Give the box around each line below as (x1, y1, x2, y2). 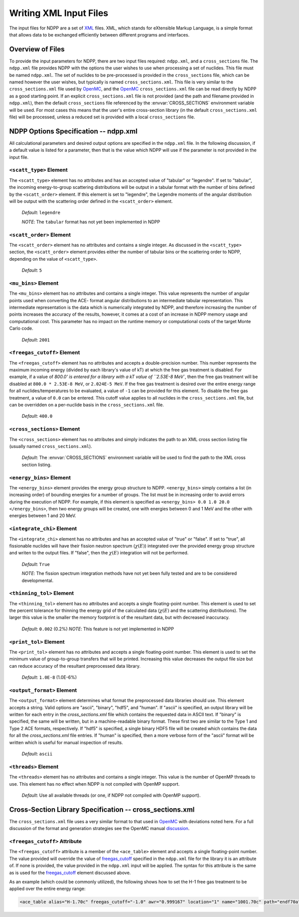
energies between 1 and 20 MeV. (9, 512, 77, 519)
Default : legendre (21, 210, 61, 216)
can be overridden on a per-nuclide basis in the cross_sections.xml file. (9, 402, 164, 408)
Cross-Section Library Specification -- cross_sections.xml (9, 805, 195, 814)
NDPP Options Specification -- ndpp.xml (9, 127, 138, 135)
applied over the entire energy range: (9, 886, 86, 892)
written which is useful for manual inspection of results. (9, 739, 123, 745)
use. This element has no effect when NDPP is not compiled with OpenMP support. (9, 781, 180, 787)
